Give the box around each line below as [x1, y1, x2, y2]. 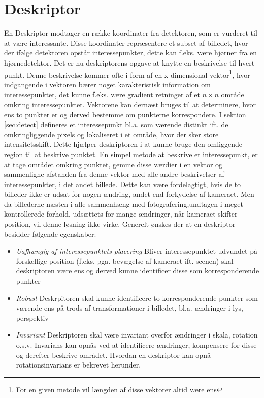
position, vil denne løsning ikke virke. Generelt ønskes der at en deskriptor [4, 219, 236, 229]
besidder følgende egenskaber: [4, 228, 96, 239]
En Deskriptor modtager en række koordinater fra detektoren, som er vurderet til [4, 27, 257, 38]
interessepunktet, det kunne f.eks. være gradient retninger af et [4, 89, 200, 100]
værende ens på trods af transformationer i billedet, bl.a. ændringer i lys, [16, 302, 243, 313]
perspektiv [16, 312, 49, 323]
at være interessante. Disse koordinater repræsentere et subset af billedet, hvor [4, 37, 248, 48]
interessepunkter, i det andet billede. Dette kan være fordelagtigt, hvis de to [4, 178, 241, 189]
